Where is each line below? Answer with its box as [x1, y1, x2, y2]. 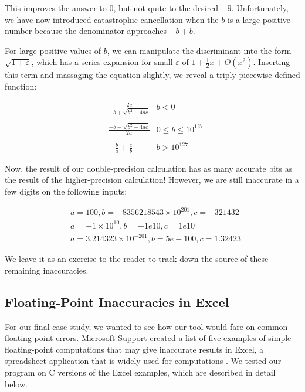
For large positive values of [5, 44, 101, 56]
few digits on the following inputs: [5, 185, 127, 197]
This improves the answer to [5, 2, 107, 13]
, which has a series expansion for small [31, 56, 173, 68]
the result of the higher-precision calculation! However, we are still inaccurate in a [5, 173, 299, 186]
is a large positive [227, 13, 291, 25]
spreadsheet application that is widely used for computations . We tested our [5, 354, 282, 367]
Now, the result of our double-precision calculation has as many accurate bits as [5, 162, 293, 174]
